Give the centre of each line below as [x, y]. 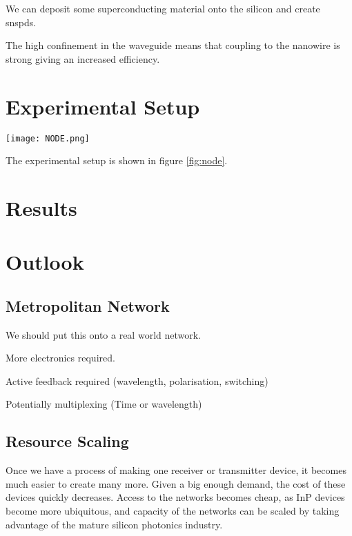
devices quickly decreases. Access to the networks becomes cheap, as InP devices [175, 497]
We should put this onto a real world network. [104, 334]
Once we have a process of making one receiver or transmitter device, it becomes [176, 470]
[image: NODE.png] [48, 138]
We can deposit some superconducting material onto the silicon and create [163, 8]
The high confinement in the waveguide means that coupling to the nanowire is [173, 45]
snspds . [21, 22]
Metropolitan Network [88, 305]
